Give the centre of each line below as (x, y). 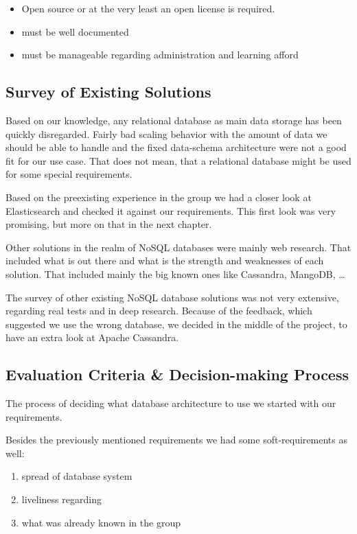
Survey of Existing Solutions (108, 92)
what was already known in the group (101, 522)
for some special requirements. (69, 174)
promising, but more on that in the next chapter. (109, 224)
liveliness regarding (61, 499)
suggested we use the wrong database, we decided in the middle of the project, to (176, 324)
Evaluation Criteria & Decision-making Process (177, 374)
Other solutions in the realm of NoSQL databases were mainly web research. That (178, 247)
